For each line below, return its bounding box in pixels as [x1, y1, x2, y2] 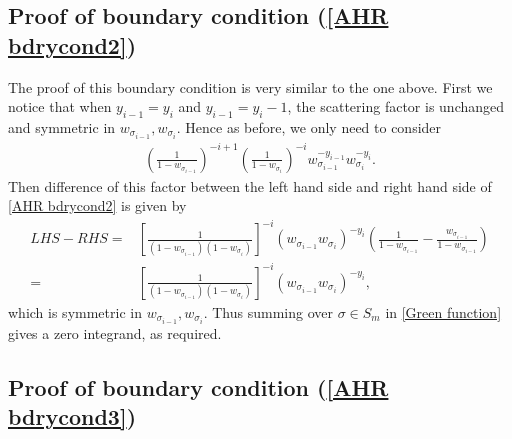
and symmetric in [8, 116, 116, 137]
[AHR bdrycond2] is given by [8, 195, 187, 216]
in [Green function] [385, 301, 502, 322]
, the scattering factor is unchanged [287, 96, 505, 117]
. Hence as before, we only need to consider [176, 116, 442, 137]
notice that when [8, 96, 112, 117]
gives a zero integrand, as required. [8, 322, 222, 343]
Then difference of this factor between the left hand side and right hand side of [8, 175, 492, 196]
